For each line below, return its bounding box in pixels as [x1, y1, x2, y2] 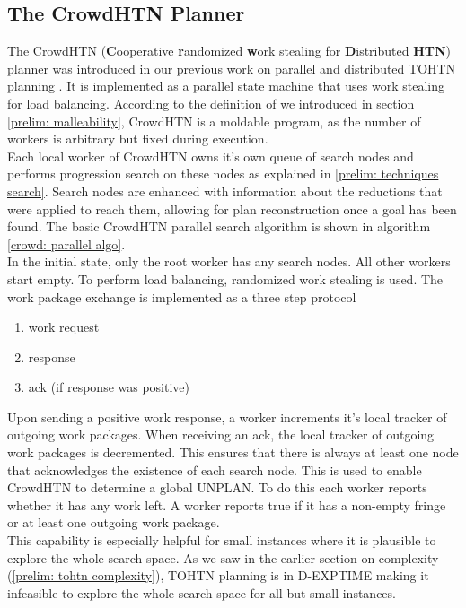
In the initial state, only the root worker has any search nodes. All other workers [7, 252, 451, 271]
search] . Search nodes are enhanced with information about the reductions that [7, 181, 443, 200]
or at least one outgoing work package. [7, 513, 220, 532]
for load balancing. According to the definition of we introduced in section [7, 93, 415, 112]
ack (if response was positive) [28, 378, 190, 396]
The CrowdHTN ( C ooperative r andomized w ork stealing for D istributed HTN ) [7, 41, 452, 60]
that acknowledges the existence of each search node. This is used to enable [7, 460, 422, 479]
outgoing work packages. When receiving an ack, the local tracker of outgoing [7, 425, 435, 444]
